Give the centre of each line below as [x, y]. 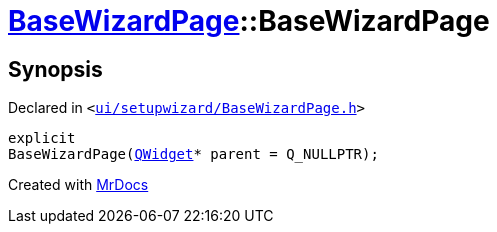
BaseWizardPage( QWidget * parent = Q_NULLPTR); [193, 154]
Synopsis [55, 69]
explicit [42, 138]
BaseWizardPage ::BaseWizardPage [249, 21]
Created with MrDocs [78, 185]
